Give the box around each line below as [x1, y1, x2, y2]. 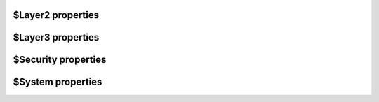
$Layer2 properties [13, 9, 100, 21]
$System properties [13, 76, 102, 88]
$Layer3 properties [13, 31, 100, 43]
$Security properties [13, 54, 107, 66]
